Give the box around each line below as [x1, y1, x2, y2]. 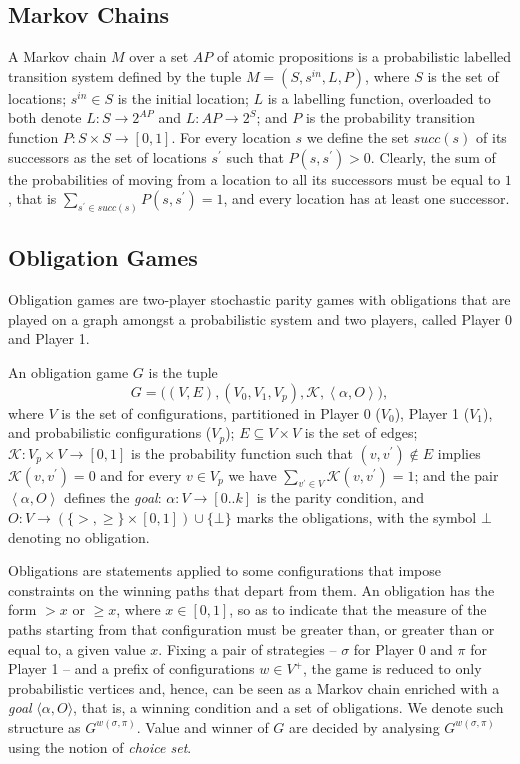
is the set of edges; [304, 422, 418, 443]
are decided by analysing [289, 716, 440, 737]
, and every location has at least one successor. [223, 188, 510, 209]
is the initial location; [117, 87, 249, 108]
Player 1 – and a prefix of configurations [8, 658, 255, 679]
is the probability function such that [131, 442, 353, 463]
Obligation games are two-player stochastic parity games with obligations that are [8, 289, 511, 310]
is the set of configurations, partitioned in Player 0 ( [61, 402, 381, 423]
